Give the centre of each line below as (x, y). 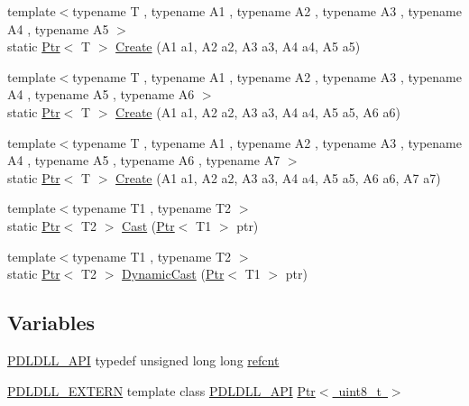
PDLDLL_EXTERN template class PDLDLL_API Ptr (161, 390)
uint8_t (360, 390)
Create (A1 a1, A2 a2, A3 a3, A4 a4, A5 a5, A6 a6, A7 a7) (278, 177)
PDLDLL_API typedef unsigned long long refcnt (143, 360)
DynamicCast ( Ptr (173, 274)
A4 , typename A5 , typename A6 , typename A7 (144, 160)
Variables (51, 323)
